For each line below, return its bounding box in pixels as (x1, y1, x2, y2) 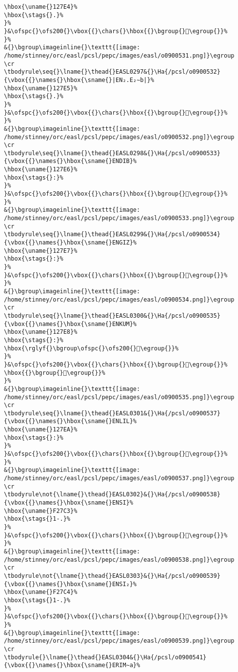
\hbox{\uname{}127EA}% (4, 426, 78, 433)
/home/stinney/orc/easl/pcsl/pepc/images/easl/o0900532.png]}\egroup (4, 133, 235, 141)
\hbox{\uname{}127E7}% (4, 247, 78, 254)
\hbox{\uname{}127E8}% (4, 328, 78, 336)
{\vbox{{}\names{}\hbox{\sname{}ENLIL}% (4, 418, 137, 425)
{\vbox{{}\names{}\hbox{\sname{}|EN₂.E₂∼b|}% (4, 76, 154, 83)
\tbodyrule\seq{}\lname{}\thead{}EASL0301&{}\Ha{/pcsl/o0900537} (4, 409, 220, 417)
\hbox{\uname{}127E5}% (4, 84, 78, 92)
